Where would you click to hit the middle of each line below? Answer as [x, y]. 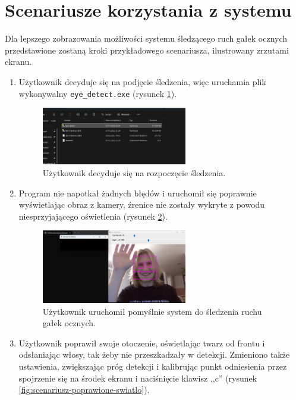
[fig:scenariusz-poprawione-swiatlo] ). [84, 390]
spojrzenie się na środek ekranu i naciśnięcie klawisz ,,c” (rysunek [138, 378]
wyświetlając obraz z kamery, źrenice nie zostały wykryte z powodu [142, 204]
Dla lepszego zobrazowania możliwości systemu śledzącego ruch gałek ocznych [146, 38]
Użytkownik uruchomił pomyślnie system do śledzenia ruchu [152, 311]
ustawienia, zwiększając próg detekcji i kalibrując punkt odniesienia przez [153, 366]
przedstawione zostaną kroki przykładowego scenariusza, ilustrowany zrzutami [147, 50]
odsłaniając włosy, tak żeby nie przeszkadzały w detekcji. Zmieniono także [154, 354]
